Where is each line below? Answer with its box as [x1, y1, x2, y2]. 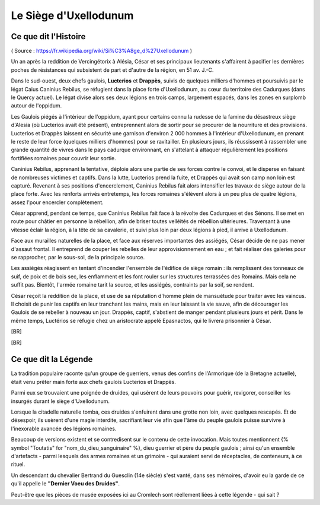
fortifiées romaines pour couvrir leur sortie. [11, 154, 117, 161]
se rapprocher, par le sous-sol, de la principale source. [11, 254, 145, 261]
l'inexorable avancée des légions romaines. [11, 425, 117, 432]
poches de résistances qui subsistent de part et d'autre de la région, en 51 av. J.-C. [11, 66, 214, 74]
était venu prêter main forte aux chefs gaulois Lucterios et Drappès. [11, 378, 176, 385]
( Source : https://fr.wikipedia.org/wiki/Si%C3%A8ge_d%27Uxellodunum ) [11, 47, 193, 55]
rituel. [11, 460, 25, 468]
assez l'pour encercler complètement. [11, 199, 104, 206]
